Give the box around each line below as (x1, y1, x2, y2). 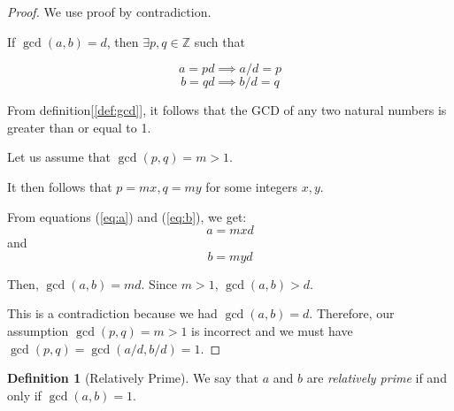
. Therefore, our (309, 304, 395, 323)
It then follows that (7, 177, 112, 195)
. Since (141, 274, 178, 293)
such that (194, 32, 245, 50)
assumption (7, 321, 69, 339)
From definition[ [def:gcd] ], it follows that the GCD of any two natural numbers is (7, 101, 447, 119)
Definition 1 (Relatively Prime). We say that (7, 369, 258, 387)
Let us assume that (7, 148, 112, 166)
